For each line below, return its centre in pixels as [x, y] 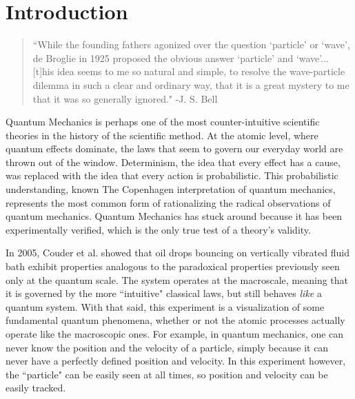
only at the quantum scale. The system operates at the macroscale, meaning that [177, 279]
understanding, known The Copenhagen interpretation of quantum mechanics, [171, 189]
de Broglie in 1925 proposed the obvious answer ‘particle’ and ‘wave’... [181, 58]
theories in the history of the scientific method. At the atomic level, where [162, 135]
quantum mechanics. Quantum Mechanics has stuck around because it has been [174, 216]
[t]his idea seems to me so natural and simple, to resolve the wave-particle [189, 71]
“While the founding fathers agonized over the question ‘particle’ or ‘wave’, [191, 44]
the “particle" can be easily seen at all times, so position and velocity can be [167, 374]
